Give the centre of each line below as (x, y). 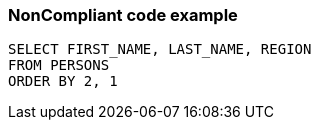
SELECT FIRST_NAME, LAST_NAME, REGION (160, 49)
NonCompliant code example (123, 15)
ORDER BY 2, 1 (63, 81)
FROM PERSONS (59, 65)
